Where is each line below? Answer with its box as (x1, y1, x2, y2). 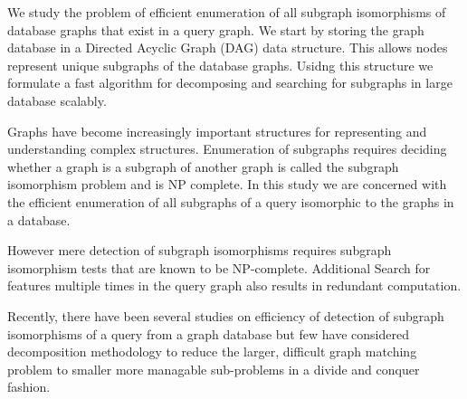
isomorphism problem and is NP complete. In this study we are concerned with (7, 175, 447, 194)
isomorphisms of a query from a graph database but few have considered (7, 324, 409, 343)
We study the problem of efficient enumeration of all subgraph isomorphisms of (7, 3, 446, 21)
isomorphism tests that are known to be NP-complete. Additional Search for (7, 258, 431, 277)
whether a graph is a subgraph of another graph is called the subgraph (7, 157, 399, 176)
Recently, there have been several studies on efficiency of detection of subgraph (7, 306, 444, 325)
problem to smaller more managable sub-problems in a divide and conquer (7, 359, 420, 378)
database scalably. (7, 90, 107, 109)
